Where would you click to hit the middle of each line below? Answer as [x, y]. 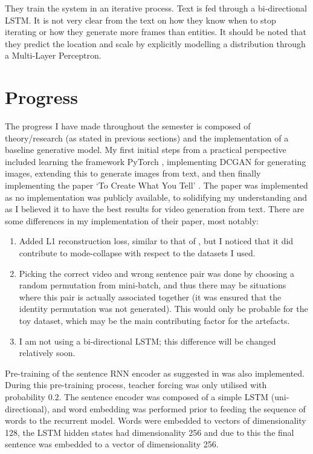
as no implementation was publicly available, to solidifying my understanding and [156, 197]
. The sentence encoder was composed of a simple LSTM [164, 396]
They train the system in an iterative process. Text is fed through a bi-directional [156, 8]
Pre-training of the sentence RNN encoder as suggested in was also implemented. [155, 373]
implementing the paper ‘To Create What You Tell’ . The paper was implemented [156, 185]
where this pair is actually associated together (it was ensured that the [150, 297]
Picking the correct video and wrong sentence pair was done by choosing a [156, 273]
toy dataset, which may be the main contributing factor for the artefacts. [154, 320]
